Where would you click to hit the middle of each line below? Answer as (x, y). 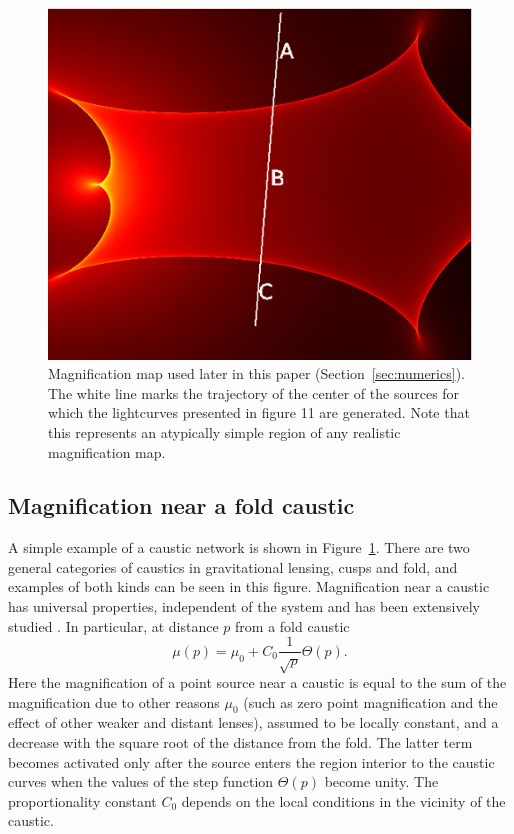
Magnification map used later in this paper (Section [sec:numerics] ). (256, 373)
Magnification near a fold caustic (181, 505)
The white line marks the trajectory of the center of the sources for (254, 392)
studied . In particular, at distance (113, 625)
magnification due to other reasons (114, 701)
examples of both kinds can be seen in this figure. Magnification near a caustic (249, 586)
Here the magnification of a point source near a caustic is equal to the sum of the (257, 682)
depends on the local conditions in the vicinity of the (343, 800)
